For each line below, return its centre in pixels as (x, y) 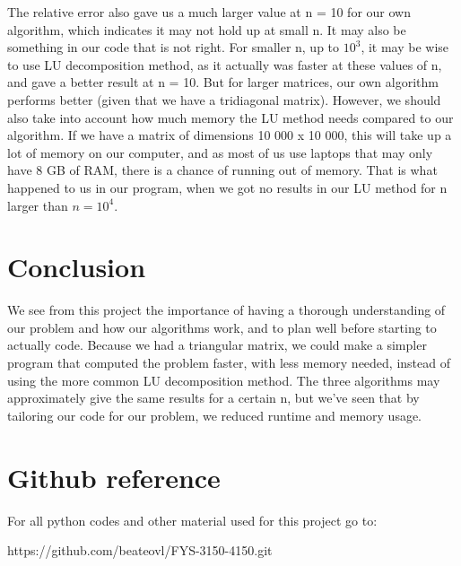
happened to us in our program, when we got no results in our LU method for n (227, 187)
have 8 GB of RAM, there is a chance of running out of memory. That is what (222, 170)
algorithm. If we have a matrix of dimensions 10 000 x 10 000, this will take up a (230, 135)
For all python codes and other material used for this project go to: (192, 520)
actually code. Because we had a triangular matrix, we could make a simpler (217, 345)
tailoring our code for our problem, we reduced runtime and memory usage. (215, 415)
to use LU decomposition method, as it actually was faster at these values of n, (225, 64)
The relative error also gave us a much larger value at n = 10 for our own (209, 12)
